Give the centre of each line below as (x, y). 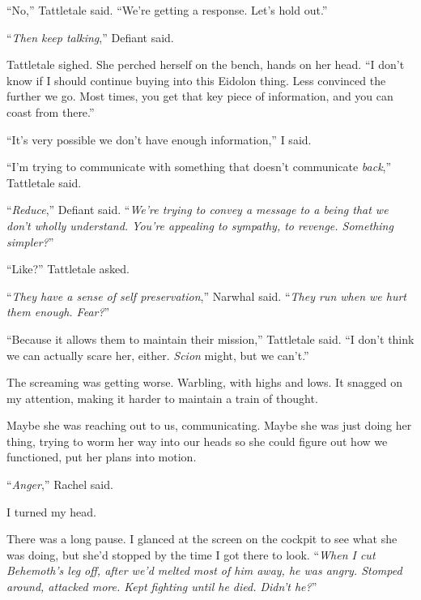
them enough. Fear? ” (58, 312)
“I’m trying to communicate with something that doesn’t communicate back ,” (199, 167)
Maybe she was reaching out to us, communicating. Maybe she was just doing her (209, 425)
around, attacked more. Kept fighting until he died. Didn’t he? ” (162, 587)
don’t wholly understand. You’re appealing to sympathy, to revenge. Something (200, 225)
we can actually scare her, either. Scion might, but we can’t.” (158, 355)
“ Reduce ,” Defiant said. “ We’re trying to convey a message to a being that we (198, 210)
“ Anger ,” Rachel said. (60, 484)
